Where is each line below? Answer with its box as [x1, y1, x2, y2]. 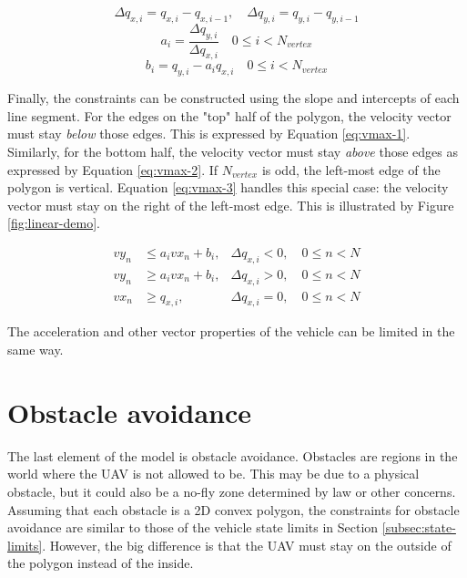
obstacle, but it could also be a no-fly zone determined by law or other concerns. [7, 481, 456, 501]
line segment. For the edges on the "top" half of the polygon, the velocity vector [7, 106, 452, 125]
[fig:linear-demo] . [7, 213, 100, 232]
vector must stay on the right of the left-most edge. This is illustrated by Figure [7, 195, 454, 214]
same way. [7, 340, 64, 359]
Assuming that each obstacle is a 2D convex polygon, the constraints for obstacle [7, 500, 460, 519]
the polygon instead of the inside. [7, 553, 194, 573]
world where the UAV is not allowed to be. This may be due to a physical [7, 464, 420, 483]
